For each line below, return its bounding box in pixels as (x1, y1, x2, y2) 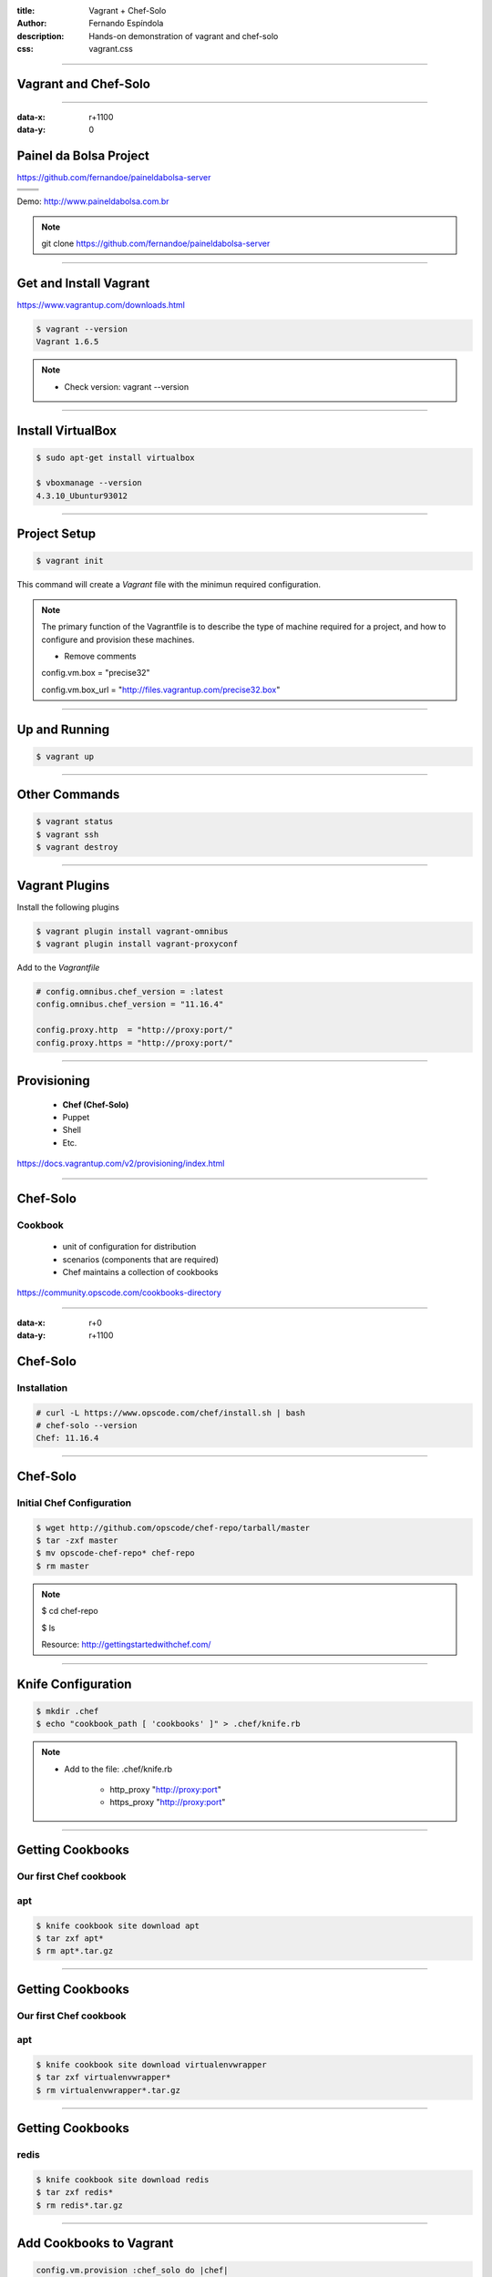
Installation (16, 1381, 68, 1394)
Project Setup (16, 526, 97, 542)
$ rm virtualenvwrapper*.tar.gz (36, 2085, 181, 2095)
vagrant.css (88, 44, 134, 55)
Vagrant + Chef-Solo (88, 5, 167, 15)
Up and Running (16, 721, 110, 737)
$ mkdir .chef (36, 1706, 99, 1716)
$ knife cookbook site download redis (36, 2175, 210, 2185)
